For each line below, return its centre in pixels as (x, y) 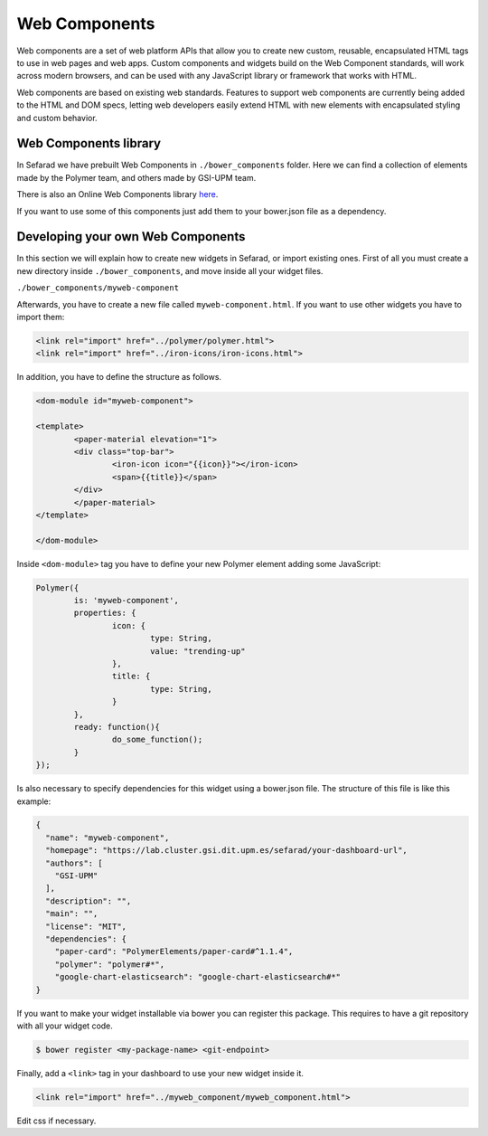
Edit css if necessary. (56, 1121)
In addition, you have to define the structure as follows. (119, 377)
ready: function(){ (117, 727)
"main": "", (72, 914)
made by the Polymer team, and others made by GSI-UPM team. (136, 177)
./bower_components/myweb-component (98, 288)
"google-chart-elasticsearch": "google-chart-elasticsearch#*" (198, 977)
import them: (41, 317)
